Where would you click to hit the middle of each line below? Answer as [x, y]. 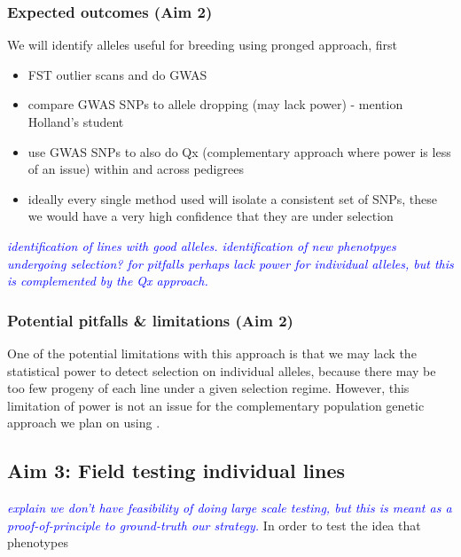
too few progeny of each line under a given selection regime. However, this [208, 388]
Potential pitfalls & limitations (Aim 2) [150, 320]
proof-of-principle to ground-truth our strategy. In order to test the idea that [214, 525]
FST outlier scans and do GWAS [117, 74]
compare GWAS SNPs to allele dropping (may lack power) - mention [215, 104]
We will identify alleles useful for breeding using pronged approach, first [203, 45]
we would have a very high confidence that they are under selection [211, 216]
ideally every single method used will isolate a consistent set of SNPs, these [233, 198]
